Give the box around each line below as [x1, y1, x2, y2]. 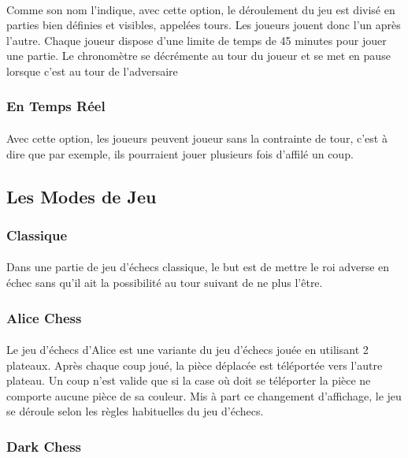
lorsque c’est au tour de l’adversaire [6, 62, 178, 79]
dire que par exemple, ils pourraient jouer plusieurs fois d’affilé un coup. [6, 145, 354, 162]
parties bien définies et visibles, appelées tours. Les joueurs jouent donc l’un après [6, 17, 401, 33]
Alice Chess [6, 307, 82, 327]
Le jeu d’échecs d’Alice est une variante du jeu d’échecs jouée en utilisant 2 [6, 341, 369, 358]
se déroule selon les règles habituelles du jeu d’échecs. [6, 403, 264, 419]
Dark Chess [6, 436, 82, 456]
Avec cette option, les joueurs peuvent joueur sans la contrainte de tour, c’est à [6, 130, 388, 146]
